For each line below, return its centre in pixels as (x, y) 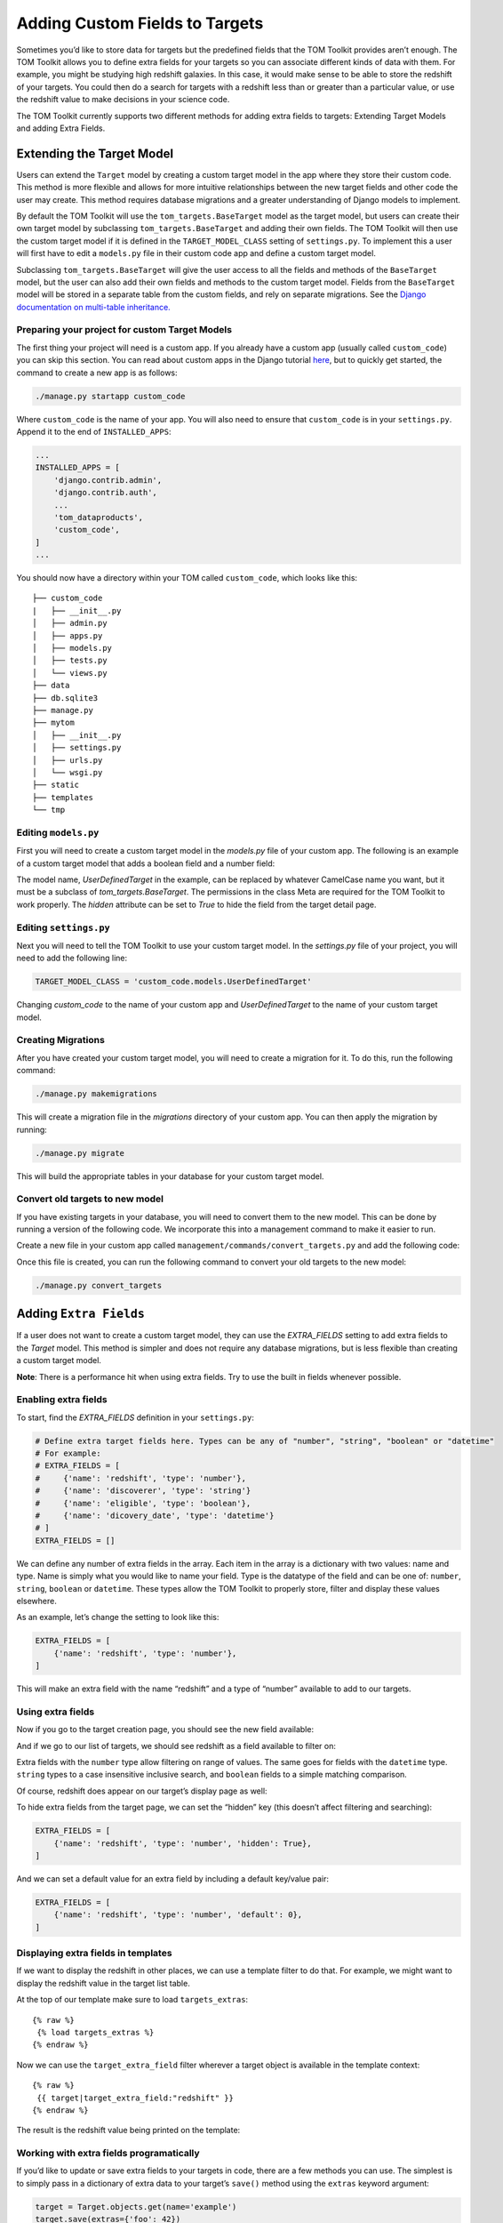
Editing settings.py (63, 927)
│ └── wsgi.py (68, 772)
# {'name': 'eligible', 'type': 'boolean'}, (143, 1503)
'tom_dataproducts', (99, 517)
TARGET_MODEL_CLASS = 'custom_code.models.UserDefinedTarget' (173, 982)
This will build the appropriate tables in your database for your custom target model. (170, 1176)
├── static (56, 785)
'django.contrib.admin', (108, 480)
